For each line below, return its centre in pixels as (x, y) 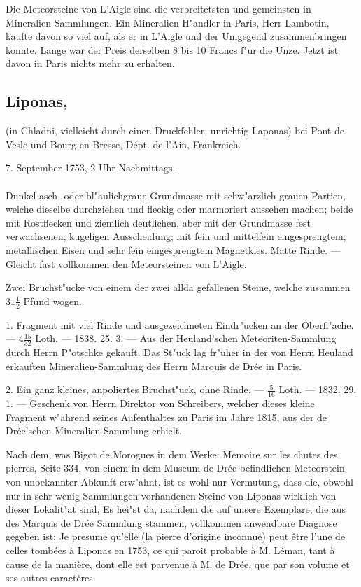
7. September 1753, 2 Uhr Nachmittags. (91, 168)
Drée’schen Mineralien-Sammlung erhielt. (94, 431)
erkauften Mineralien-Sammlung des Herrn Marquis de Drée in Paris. (154, 366)
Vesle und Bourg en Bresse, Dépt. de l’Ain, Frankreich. (123, 144)
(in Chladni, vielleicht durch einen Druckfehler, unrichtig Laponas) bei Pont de (175, 130)
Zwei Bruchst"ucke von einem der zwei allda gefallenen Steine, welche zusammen (178, 287)
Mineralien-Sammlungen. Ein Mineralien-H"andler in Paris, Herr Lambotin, (168, 22)
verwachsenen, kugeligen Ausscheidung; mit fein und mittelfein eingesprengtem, (176, 236)
